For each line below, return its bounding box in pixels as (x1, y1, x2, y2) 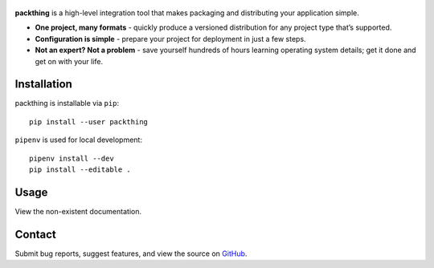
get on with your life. (35, 56, 104, 66)
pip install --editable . (29, 165, 132, 174)
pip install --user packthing (29, 117, 149, 126)
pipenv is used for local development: (14, 135, 142, 144)
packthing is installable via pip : (14, 99, 120, 108)
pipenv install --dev (29, 153, 114, 163)
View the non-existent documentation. (14, 206, 142, 216)
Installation (14, 77, 72, 91)
